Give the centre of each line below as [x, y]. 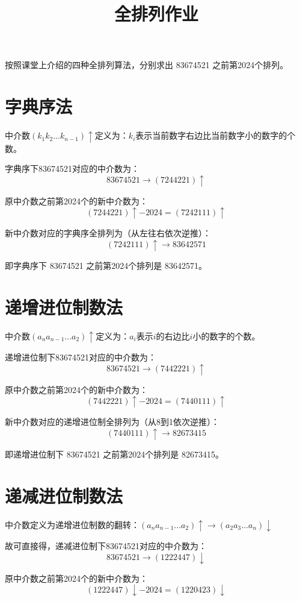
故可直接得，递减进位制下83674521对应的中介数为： [106, 546]
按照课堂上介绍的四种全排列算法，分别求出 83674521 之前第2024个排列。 [147, 65]
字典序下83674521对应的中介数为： [72, 168]
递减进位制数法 [64, 495]
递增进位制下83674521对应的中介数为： [81, 357]
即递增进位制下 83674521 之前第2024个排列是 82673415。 [114, 454]
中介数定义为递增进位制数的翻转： [72, 524]
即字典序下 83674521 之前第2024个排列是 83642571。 [106, 265]
